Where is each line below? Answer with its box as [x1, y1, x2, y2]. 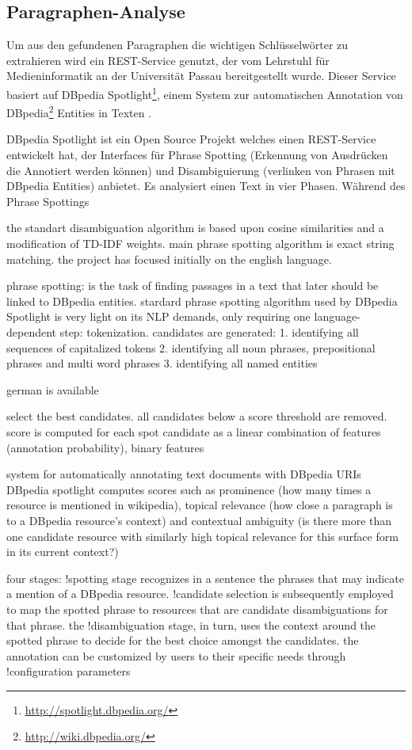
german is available [6, 381, 99, 398]
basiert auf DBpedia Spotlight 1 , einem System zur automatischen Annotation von [6, 83, 403, 102]
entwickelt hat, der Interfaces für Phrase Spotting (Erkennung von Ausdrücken [6, 147, 388, 163]
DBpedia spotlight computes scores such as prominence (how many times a [6, 481, 372, 497]
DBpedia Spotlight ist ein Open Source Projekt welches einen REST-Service [6, 131, 376, 147]
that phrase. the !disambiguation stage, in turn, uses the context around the [6, 616, 376, 633]
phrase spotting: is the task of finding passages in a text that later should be [6, 277, 379, 294]
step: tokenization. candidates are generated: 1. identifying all [59, 324, 359, 341]
